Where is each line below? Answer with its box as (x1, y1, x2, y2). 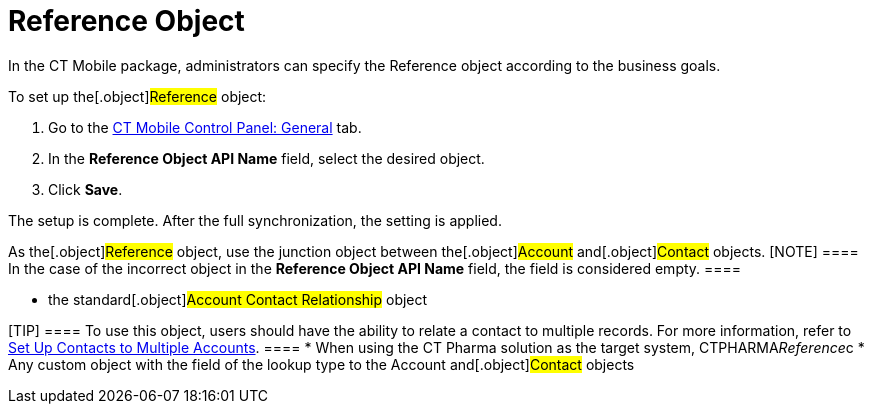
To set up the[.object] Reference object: (8, 87, 267, 105)
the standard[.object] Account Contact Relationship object (48, 290, 428, 308)
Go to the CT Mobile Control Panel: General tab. (48, 118, 362, 136)
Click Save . (48, 180, 123, 198)
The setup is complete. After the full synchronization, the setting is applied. (8, 211, 502, 229)
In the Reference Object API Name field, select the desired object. (48, 149, 485, 167)
